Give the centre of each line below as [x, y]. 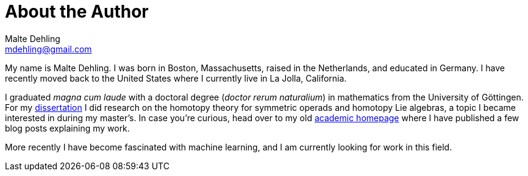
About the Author [77, 12]
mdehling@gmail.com [48, 49]
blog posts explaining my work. [67, 128]
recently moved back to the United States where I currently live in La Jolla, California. [176, 78]
